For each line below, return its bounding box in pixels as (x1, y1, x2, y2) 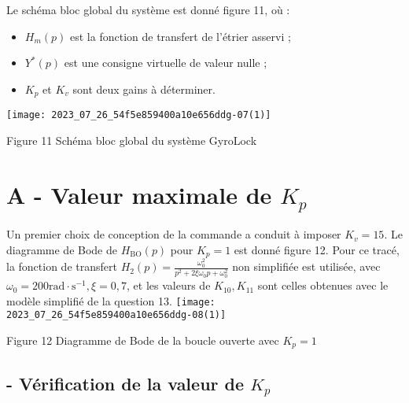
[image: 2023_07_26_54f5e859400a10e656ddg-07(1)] (6, 109, 271, 121)
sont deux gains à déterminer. (72, 80, 216, 97)
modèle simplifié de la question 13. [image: (6, 292, 216, 309)
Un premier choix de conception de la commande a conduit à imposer (6, 226, 341, 242)
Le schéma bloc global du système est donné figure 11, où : (6, 2, 290, 17)
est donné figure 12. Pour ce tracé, (234, 241, 400, 257)
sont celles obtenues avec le (257, 277, 389, 294)
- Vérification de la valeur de (6, 371, 245, 395)
